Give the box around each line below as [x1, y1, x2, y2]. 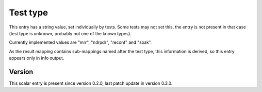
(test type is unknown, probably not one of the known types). [9, 30, 131, 36]
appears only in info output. [9, 55, 64, 61]
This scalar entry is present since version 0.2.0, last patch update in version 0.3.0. [9, 80, 173, 86]
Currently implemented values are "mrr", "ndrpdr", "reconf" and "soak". [9, 39, 152, 45]
